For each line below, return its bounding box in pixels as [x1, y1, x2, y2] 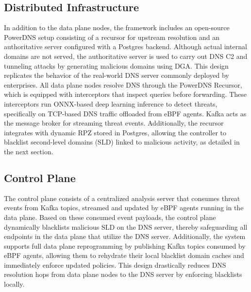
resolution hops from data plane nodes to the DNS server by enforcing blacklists [4, 269, 242, 279]
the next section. [4, 146, 53, 156]
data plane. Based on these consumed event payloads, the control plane [4, 212, 216, 222]
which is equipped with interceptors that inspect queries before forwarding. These [4, 89, 247, 99]
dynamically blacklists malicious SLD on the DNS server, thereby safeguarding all [4, 221, 248, 232]
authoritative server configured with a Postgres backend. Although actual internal [4, 41, 247, 52]
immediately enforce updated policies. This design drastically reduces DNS [4, 259, 226, 270]
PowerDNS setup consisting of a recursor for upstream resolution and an [4, 32, 220, 42]
